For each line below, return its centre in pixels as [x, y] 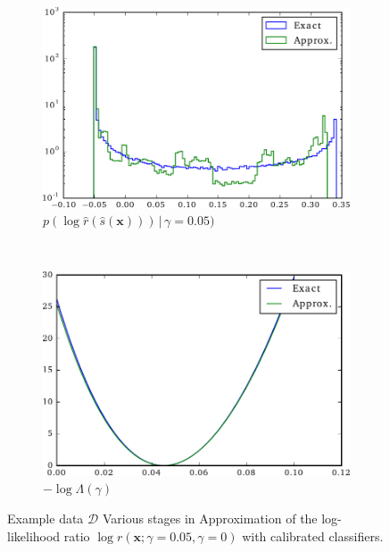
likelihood [34, 535]
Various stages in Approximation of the [210, 518]
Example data [46, 518]
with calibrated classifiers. [313, 535]
